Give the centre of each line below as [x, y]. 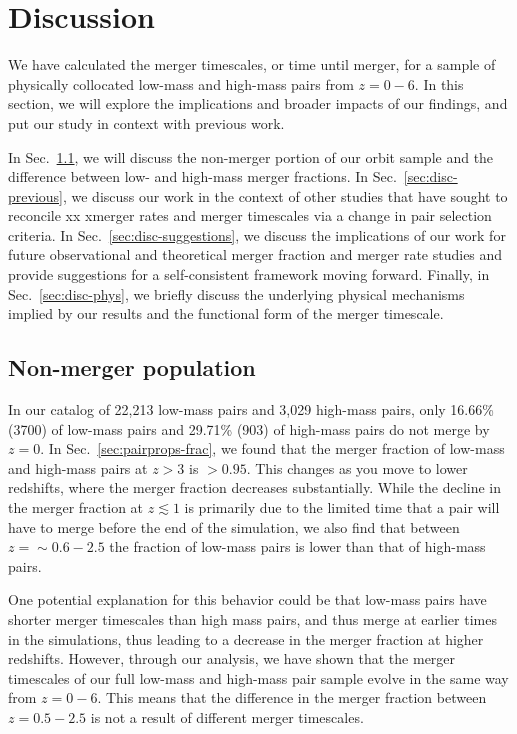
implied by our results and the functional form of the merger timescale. [226, 313]
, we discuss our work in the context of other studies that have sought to [285, 195]
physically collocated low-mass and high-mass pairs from [181, 83]
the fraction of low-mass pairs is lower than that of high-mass [297, 546]
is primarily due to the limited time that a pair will [342, 507]
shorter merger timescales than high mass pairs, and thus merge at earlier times [252, 618]
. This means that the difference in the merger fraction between [292, 697]
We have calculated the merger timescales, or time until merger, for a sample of [252, 64]
